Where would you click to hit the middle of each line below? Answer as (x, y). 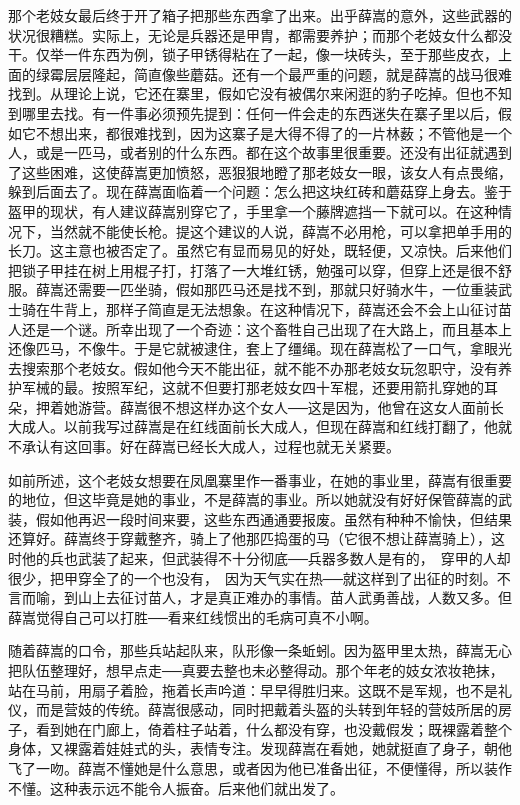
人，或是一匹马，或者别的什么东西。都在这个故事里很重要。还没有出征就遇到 (260, 152)
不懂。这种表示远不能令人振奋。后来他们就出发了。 (176, 787)
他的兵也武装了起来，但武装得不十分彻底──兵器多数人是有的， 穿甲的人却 (266, 558)
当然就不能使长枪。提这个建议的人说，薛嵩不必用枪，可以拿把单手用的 (280, 230)
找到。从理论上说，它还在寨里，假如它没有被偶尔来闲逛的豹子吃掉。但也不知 (260, 93)
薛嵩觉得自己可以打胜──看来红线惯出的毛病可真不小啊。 (193, 616)
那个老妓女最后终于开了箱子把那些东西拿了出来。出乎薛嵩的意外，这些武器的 (260, 15)
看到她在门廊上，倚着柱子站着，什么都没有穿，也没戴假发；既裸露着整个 (273, 728)
